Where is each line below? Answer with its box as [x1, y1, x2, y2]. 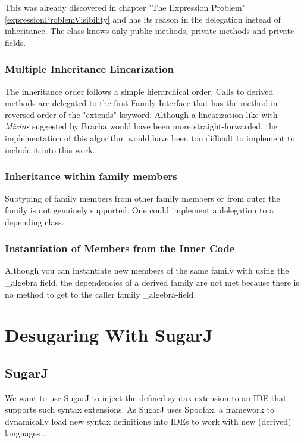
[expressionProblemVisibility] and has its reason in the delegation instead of [5, 13, 281, 25]
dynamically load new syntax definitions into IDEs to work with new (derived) [5, 414, 292, 427]
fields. [5, 36, 26, 48]
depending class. [5, 215, 64, 228]
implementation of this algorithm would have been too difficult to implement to [5, 131, 295, 144]
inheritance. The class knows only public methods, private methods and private [5, 24, 294, 37]
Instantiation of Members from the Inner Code [5, 241, 235, 256]
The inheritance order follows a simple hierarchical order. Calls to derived [5, 85, 274, 97]
